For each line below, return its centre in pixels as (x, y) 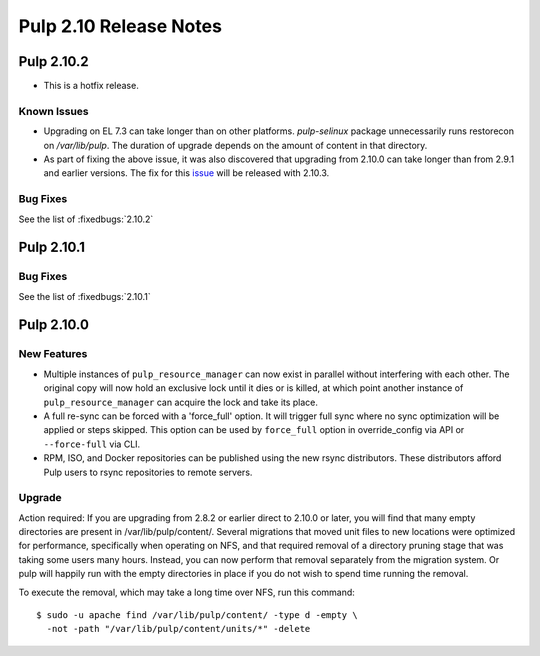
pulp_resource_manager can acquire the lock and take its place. (181, 402)
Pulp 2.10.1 (51, 247)
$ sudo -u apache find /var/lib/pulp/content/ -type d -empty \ (197, 615)
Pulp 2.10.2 (53, 61)
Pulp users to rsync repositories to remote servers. (148, 472)
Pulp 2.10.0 (54, 325)
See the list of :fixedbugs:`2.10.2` (86, 219)
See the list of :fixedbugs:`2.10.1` (85, 296)
